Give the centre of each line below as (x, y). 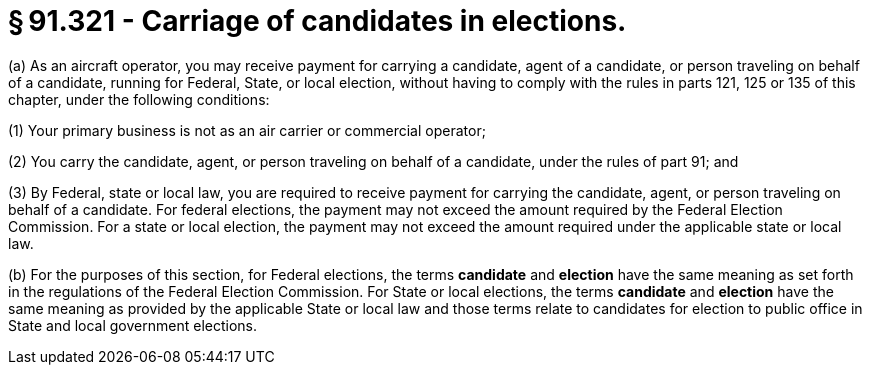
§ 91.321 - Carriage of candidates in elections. (317, 21)
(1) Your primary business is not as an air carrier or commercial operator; (247, 130)
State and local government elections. (132, 325)
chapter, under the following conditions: (139, 99)
